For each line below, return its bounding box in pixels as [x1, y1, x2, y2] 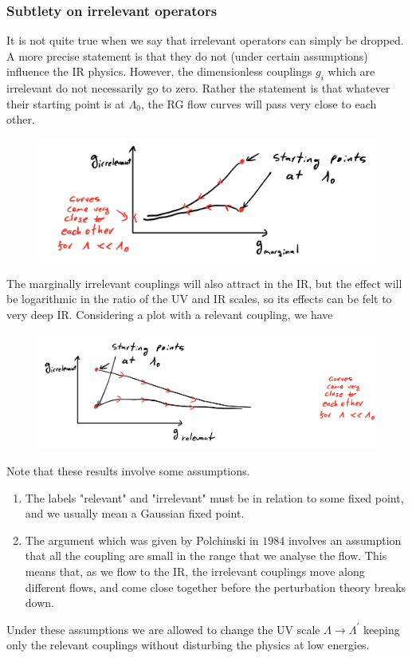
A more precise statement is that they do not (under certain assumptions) [6, 47, 368, 64]
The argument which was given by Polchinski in [25, 531, 259, 548]
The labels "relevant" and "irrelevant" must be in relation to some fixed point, [25, 489, 404, 506]
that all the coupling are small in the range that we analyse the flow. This [25, 547, 387, 564]
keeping [363, 621, 400, 637]
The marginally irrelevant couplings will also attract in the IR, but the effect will [6, 274, 402, 291]
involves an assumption [288, 531, 402, 548]
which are [328, 63, 375, 80]
